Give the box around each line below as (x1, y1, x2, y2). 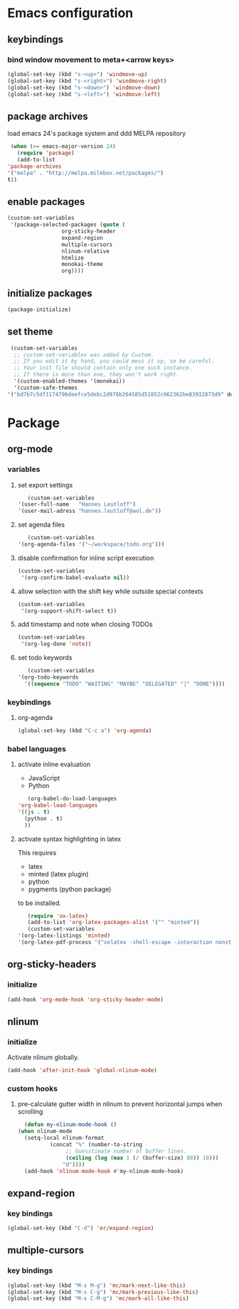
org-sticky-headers (7, 958, 97, 970)
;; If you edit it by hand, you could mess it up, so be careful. (14, 358, 215, 365)
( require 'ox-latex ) (27, 912, 89, 919)
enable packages (7, 196, 85, 208)
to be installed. (17, 899, 62, 907)
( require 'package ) (16, 149, 75, 157)
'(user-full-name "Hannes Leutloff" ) (17, 501, 137, 508)
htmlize (61, 254, 84, 261)
